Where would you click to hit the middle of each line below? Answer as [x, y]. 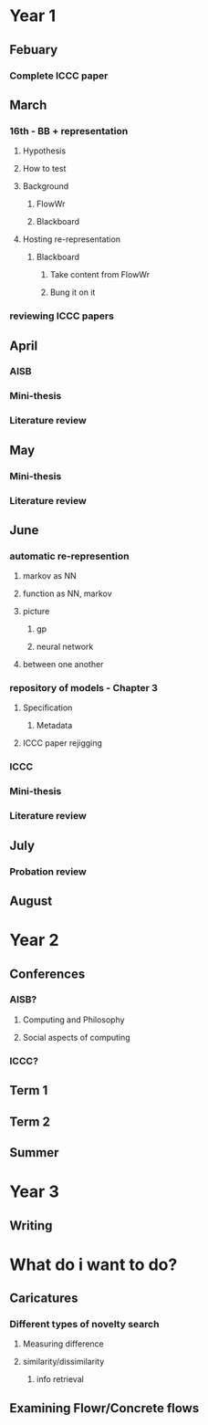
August [31, 901]
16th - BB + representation [69, 131]
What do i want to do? [94, 1264]
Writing [31, 1226]
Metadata [54, 726]
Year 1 [33, 16]
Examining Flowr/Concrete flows [104, 1408]
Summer [34, 1153]
